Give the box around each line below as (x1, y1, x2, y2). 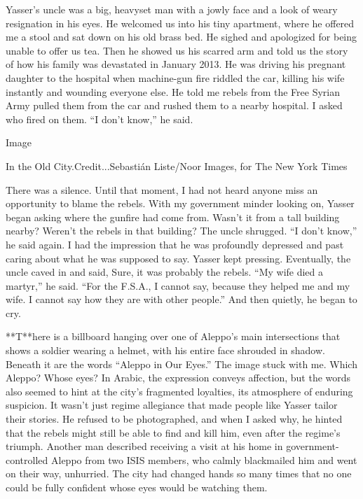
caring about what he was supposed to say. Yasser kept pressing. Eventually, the (6, 251, 351, 265)
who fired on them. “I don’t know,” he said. (6, 111, 193, 126)
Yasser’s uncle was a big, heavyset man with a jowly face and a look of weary (6, 2, 338, 16)
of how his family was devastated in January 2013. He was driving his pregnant (6, 57, 346, 71)
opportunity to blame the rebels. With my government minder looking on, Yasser (6, 196, 355, 211)
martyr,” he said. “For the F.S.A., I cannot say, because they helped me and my (6, 278, 350, 293)
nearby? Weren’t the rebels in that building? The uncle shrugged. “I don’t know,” (6, 223, 357, 238)
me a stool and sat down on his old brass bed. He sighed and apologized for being (6, 29, 357, 44)
